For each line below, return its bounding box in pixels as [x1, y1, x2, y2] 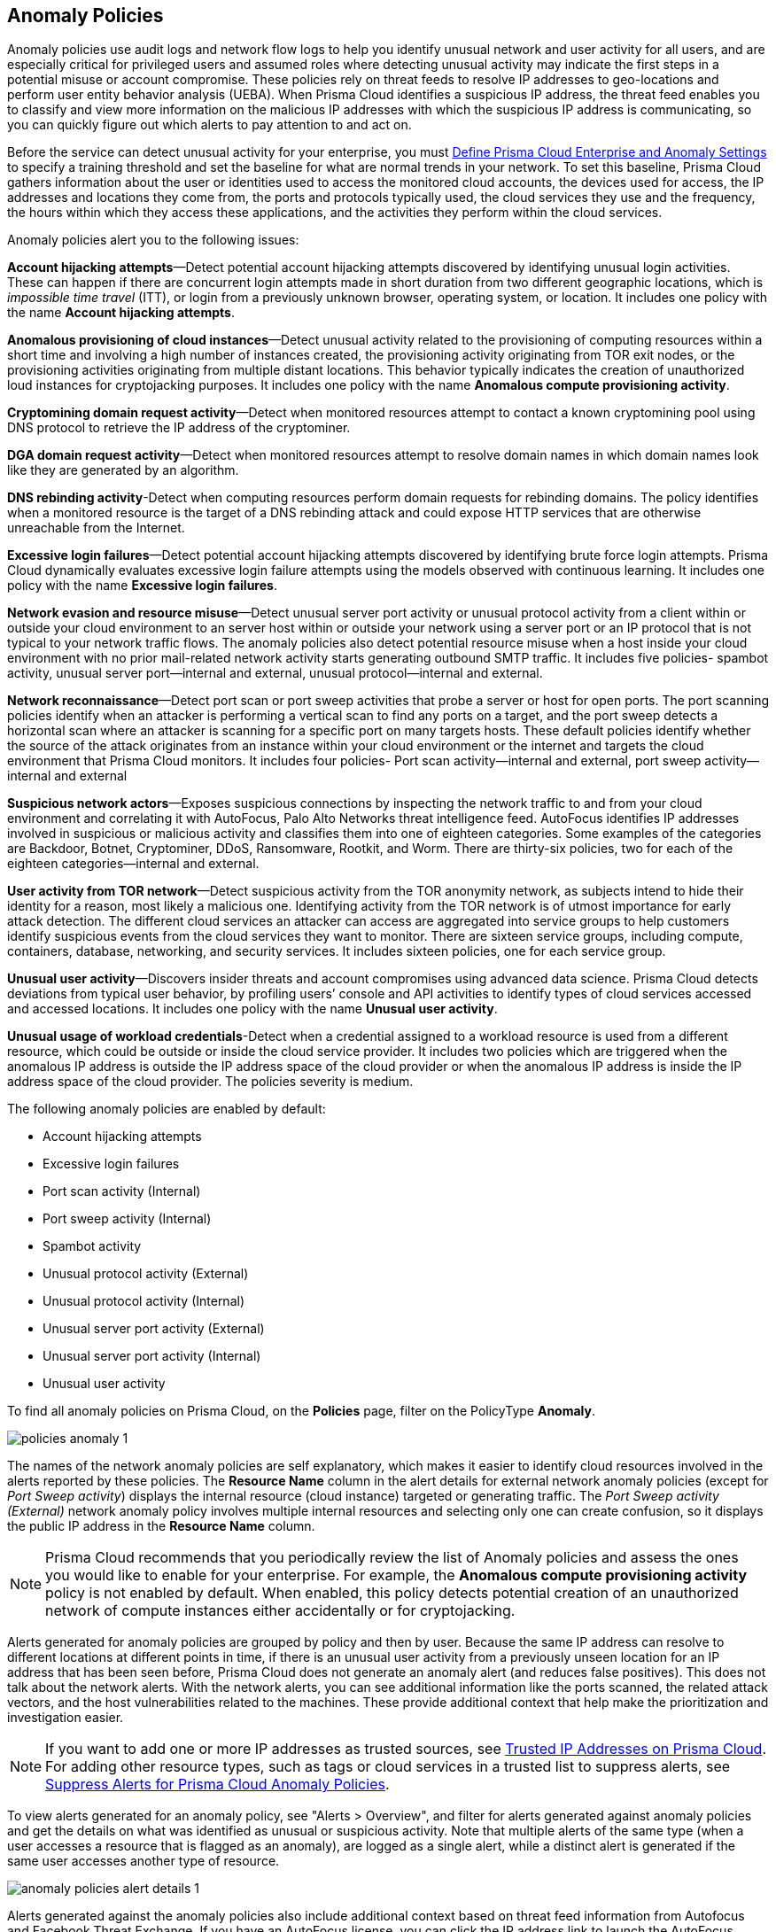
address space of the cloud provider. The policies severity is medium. [7, 1074, 414, 1090]
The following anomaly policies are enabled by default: [7, 1101, 326, 1117]
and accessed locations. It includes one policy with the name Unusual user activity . [7, 1001, 498, 1017]
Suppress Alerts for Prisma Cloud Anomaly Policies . [45, 1775, 390, 1794]
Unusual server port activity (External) [43, 1321, 265, 1337]
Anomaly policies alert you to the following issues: [7, 232, 299, 248]
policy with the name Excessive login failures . [7, 578, 277, 594]
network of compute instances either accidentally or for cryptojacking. [45, 1602, 516, 1620]
